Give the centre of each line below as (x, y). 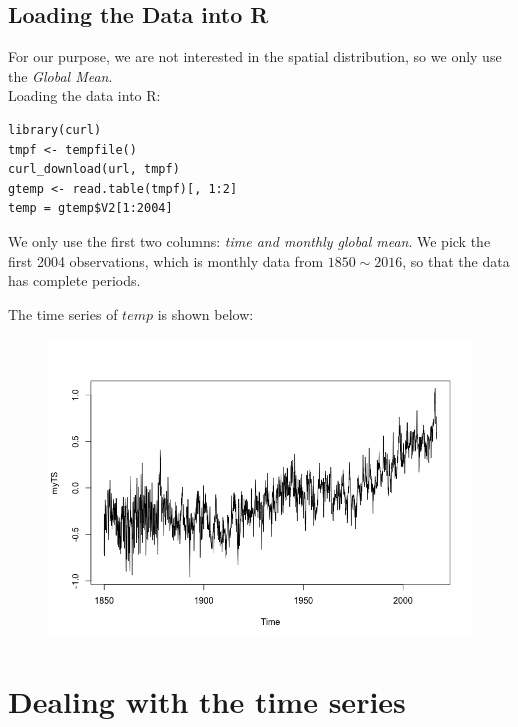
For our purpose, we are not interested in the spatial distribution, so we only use (255, 56)
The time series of (63, 313)
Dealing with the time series (207, 700)
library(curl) (55, 129)
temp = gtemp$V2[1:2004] (90, 208)
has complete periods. (74, 280)
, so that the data (456, 260)
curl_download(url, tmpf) (94, 169)
